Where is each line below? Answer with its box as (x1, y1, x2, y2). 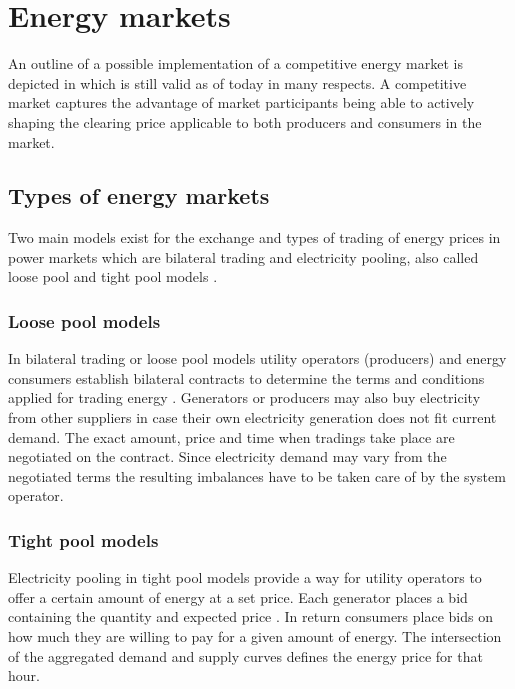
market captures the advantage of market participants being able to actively (8, 92, 475, 113)
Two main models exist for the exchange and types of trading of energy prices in (8, 227, 501, 248)
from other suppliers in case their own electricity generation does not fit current (8, 407, 497, 428)
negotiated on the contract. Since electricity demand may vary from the (8, 446, 447, 467)
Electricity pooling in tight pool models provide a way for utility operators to (8, 567, 482, 588)
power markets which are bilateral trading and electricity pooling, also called (8, 246, 479, 267)
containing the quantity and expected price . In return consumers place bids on (8, 606, 493, 627)
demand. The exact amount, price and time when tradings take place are (8, 426, 455, 447)
